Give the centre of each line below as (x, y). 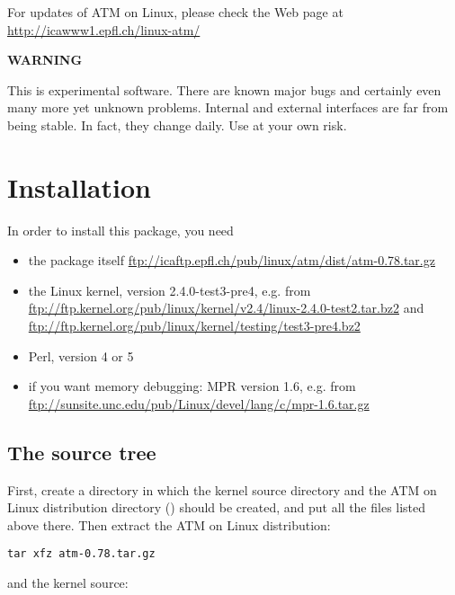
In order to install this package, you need (120, 230)
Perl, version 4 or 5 (81, 355)
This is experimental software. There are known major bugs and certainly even (224, 89)
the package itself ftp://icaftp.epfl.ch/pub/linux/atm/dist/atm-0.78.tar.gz (232, 260)
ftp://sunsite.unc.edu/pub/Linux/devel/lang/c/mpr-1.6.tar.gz (199, 403)
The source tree (82, 452)
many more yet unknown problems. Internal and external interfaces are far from (228, 107)
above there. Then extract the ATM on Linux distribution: (169, 524)
